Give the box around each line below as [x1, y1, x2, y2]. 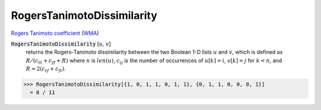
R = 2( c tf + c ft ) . [26, 65, 66, 73]
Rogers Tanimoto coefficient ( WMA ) [11, 30, 99, 37]
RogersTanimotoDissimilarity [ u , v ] [11, 40, 111, 47]
